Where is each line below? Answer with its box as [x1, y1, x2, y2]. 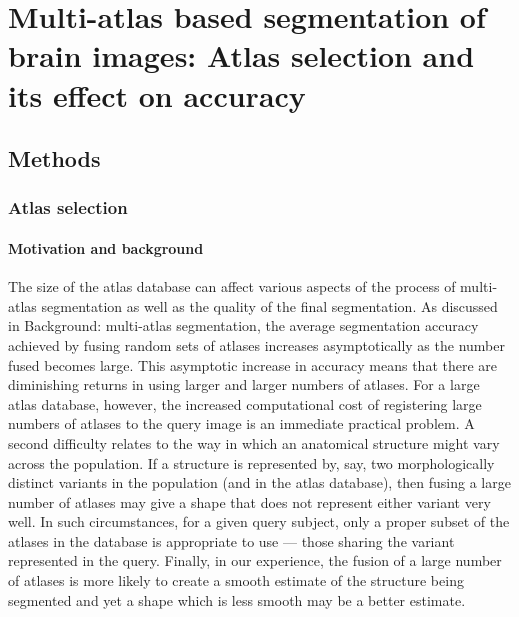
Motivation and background [8, 237, 204, 258]
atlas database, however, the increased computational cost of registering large [8, 393, 482, 414]
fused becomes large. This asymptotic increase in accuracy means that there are [8, 354, 498, 375]
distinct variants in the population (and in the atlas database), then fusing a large [8, 472, 511, 493]
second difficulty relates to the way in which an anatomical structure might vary [8, 432, 500, 453]
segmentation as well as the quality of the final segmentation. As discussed [41, 295, 498, 316]
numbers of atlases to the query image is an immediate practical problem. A [8, 413, 475, 434]
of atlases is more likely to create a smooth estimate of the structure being [8, 570, 464, 591]
